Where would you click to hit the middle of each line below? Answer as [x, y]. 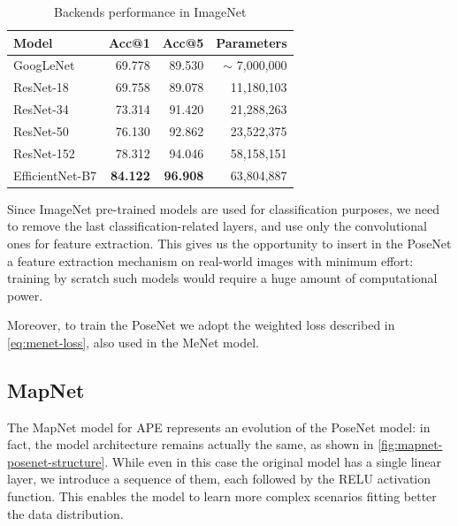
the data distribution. [65, 513]
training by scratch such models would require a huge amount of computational [222, 278]
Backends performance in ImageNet [150, 11]
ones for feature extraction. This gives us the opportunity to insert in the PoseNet [229, 243]
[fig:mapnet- [410, 444]
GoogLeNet [44, 65]
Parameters [252, 42]
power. [25, 295]
